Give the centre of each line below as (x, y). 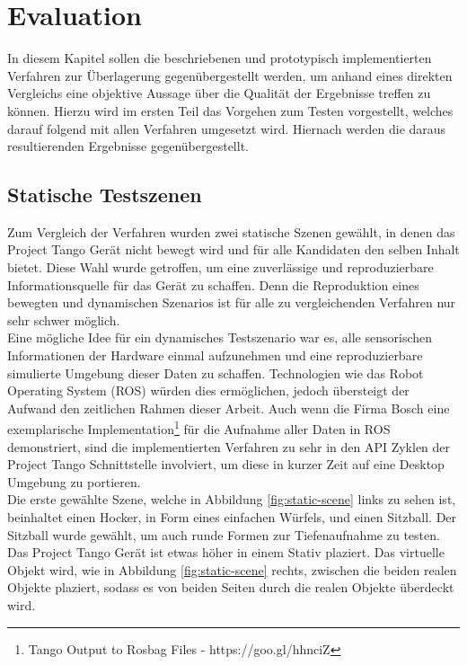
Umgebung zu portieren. (74, 481)
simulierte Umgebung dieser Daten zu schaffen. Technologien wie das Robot (216, 372)
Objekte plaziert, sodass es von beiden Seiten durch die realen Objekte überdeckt (231, 587)
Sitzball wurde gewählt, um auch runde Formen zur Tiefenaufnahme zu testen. (224, 534)
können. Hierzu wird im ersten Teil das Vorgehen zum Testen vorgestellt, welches (230, 110)
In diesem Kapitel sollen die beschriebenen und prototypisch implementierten (220, 58)
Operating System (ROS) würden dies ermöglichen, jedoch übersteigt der (208, 390)
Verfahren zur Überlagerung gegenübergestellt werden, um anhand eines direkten (230, 75)
